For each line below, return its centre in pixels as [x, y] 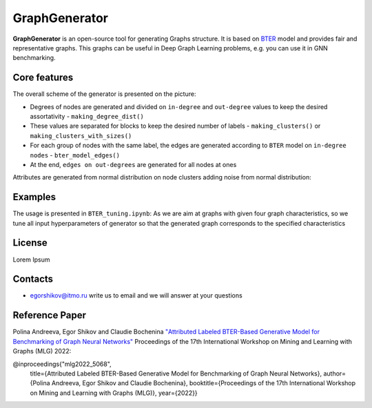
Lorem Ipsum [31, 260]
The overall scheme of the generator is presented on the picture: [104, 94]
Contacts [33, 279]
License [30, 243]
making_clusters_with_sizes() [81, 136]
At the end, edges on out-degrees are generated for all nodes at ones [133, 164]
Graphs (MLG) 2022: [42, 351]
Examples [34, 197]
